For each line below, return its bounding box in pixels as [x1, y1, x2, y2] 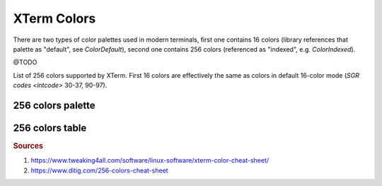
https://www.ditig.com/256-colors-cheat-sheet [30, 166, 169, 175]
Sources [13, 141, 44, 151]
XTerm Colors [13, 11, 96, 26]
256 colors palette [13, 99, 95, 111]
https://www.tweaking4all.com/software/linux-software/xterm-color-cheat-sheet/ [30, 156, 270, 165]
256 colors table [13, 122, 87, 134]
